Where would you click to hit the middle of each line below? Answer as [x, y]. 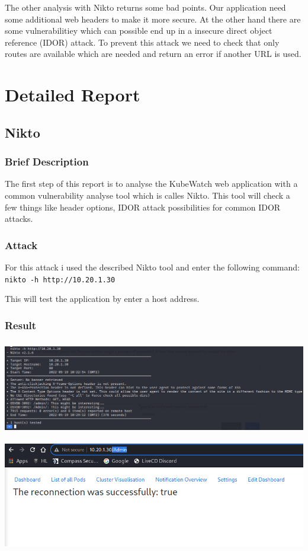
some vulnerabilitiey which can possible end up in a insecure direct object [139, 31]
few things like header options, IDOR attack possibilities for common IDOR [143, 207]
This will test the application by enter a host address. [102, 299]
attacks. [19, 219]
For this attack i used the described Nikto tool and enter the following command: [152, 267]
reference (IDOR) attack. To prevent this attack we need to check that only [142, 42]
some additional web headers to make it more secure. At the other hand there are [153, 19]
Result [21, 325]
